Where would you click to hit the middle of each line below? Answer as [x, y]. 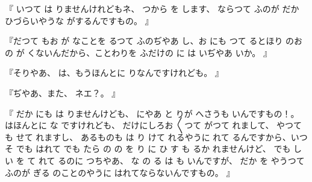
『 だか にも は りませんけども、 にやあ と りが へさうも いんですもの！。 [152, 113]
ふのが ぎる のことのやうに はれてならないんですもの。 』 [120, 172]
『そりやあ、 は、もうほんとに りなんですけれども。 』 [114, 73]
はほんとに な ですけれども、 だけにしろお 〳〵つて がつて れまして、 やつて [154, 125]
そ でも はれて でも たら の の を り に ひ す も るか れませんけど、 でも [148, 149]
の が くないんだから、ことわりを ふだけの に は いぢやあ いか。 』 [139, 52]
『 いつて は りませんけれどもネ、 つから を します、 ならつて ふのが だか [152, 8]
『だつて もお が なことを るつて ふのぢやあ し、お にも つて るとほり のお [154, 41]
